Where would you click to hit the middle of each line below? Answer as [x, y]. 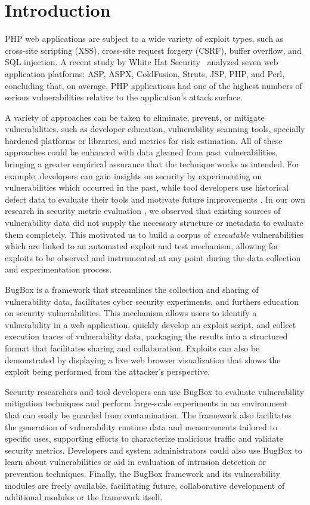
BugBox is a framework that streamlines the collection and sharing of [132, 289]
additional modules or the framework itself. [84, 497]
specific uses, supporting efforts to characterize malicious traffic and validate [144, 438]
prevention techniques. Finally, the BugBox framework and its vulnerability [143, 473]
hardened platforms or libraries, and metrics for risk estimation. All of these [144, 140]
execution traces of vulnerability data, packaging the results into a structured [146, 336]
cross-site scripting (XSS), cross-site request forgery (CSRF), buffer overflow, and [153, 50]
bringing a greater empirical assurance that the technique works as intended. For [152, 164]
